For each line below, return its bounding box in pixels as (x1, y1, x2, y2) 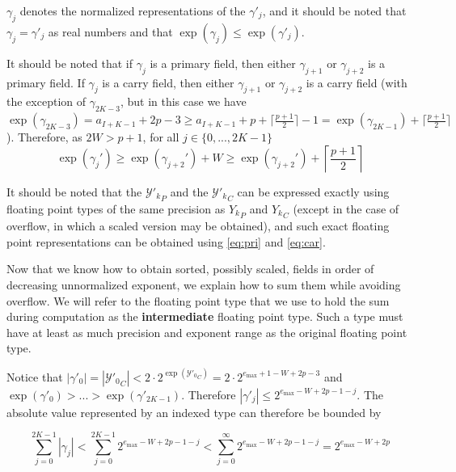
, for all (142, 129, 179, 145)
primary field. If (6, 74, 85, 91)
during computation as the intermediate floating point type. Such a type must (6, 308, 403, 325)
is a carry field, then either (102, 74, 234, 91)
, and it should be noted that (262, 2, 407, 19)
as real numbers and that (48, 23, 173, 40)
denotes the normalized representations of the (19, 2, 246, 19)
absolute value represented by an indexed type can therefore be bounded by (6, 403, 382, 420)
